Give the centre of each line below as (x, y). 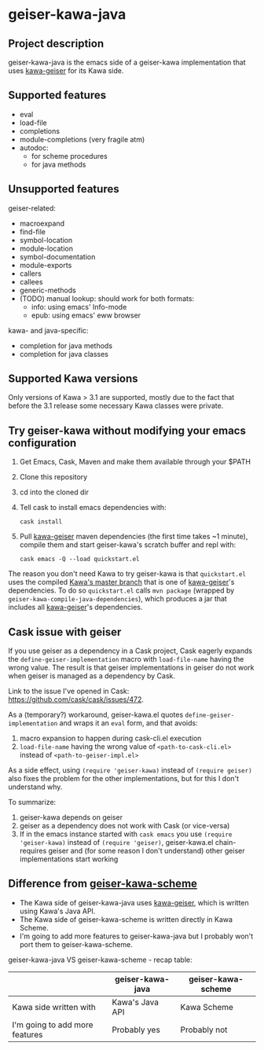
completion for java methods (66, 345)
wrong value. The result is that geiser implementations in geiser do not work (131, 668)
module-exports (46, 265)
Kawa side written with (54, 1007)
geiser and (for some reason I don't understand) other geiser (147, 851)
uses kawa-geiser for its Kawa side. (66, 71)
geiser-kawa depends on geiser (71, 817)
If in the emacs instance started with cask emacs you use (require (126, 834)
